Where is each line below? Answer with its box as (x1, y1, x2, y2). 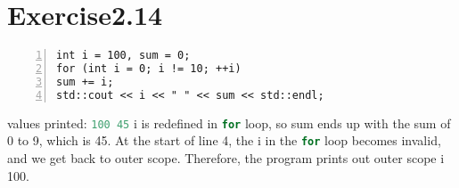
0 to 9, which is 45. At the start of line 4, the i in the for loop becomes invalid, (7, 131, 441, 150)
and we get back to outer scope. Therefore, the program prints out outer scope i (7, 148, 445, 167)
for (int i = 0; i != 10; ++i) (56, 62, 242, 75)
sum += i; (56, 75, 114, 88)
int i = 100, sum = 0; (56, 49, 191, 62)
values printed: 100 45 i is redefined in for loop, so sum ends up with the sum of (7, 113, 451, 132)
